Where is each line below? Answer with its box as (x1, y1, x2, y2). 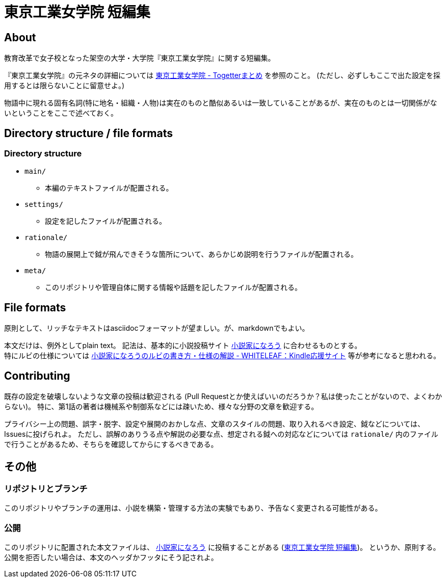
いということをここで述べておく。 (4, 109, 118, 118)
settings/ (24, 200, 63, 209)
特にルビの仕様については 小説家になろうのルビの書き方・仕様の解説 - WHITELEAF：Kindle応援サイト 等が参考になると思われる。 (4, 351, 440, 360)
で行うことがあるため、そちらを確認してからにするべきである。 (4, 440, 218, 449)
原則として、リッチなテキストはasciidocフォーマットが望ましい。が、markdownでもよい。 (4, 324, 309, 333)
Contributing (4, 369, 70, 382)
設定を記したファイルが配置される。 (45, 217, 166, 226)
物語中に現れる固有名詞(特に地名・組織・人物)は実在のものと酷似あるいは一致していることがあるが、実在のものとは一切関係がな (4, 98, 437, 108)
